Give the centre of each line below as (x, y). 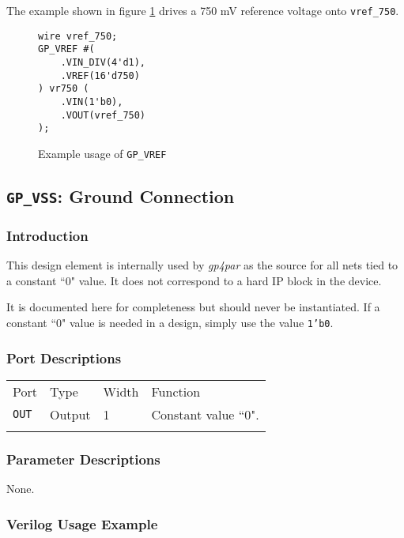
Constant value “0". (205, 414)
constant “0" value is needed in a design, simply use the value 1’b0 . (170, 322)
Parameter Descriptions (83, 459)
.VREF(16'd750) (100, 75)
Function (176, 391)
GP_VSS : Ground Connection (121, 196)
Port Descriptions (64, 357)
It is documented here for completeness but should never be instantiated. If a (193, 307)
